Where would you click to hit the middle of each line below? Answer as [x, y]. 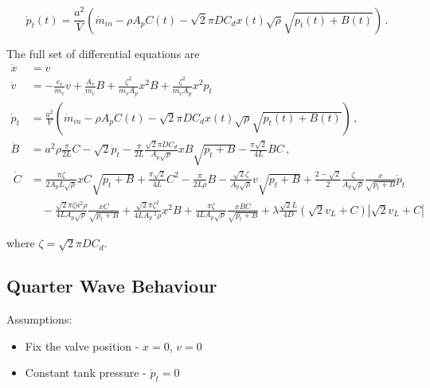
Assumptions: [39, 319]
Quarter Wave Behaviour [112, 286]
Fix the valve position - [82, 345]
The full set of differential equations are [103, 53]
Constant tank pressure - [86, 372]
